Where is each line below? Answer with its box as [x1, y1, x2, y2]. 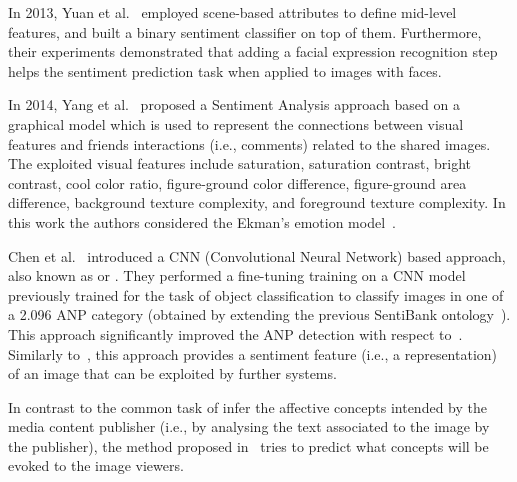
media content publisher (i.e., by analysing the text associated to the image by [8, 416, 490, 437]
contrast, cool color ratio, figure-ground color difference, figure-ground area [8, 172, 467, 193]
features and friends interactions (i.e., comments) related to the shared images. [8, 133, 491, 154]
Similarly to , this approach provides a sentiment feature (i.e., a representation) [8, 343, 498, 364]
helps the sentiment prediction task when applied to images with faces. [8, 60, 442, 81]
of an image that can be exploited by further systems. [8, 363, 337, 384]
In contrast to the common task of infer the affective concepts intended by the [8, 396, 487, 417]
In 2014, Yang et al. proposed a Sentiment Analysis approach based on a [8, 94, 460, 115]
